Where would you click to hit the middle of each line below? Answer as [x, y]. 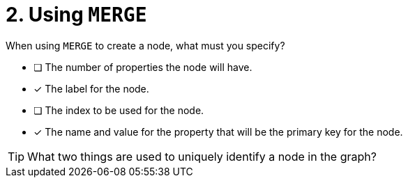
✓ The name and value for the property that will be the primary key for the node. [218, 132]
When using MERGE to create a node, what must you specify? [145, 45]
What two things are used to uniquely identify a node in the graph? [202, 156]
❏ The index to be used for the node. [119, 110]
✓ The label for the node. [91, 88]
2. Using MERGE [76, 15]
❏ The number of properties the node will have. [143, 67]
